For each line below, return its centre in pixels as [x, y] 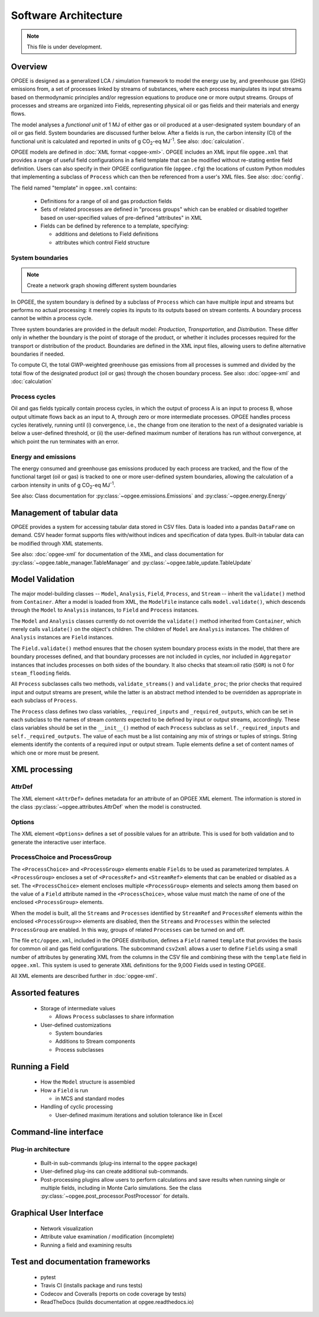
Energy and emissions [43, 457]
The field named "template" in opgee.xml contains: [74, 188]
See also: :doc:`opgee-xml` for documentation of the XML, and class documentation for [117, 554]
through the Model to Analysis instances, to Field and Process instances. [105, 610]
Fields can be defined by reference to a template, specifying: [115, 226]
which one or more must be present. [55, 753]
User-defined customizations [76, 1025]
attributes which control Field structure [102, 242]
